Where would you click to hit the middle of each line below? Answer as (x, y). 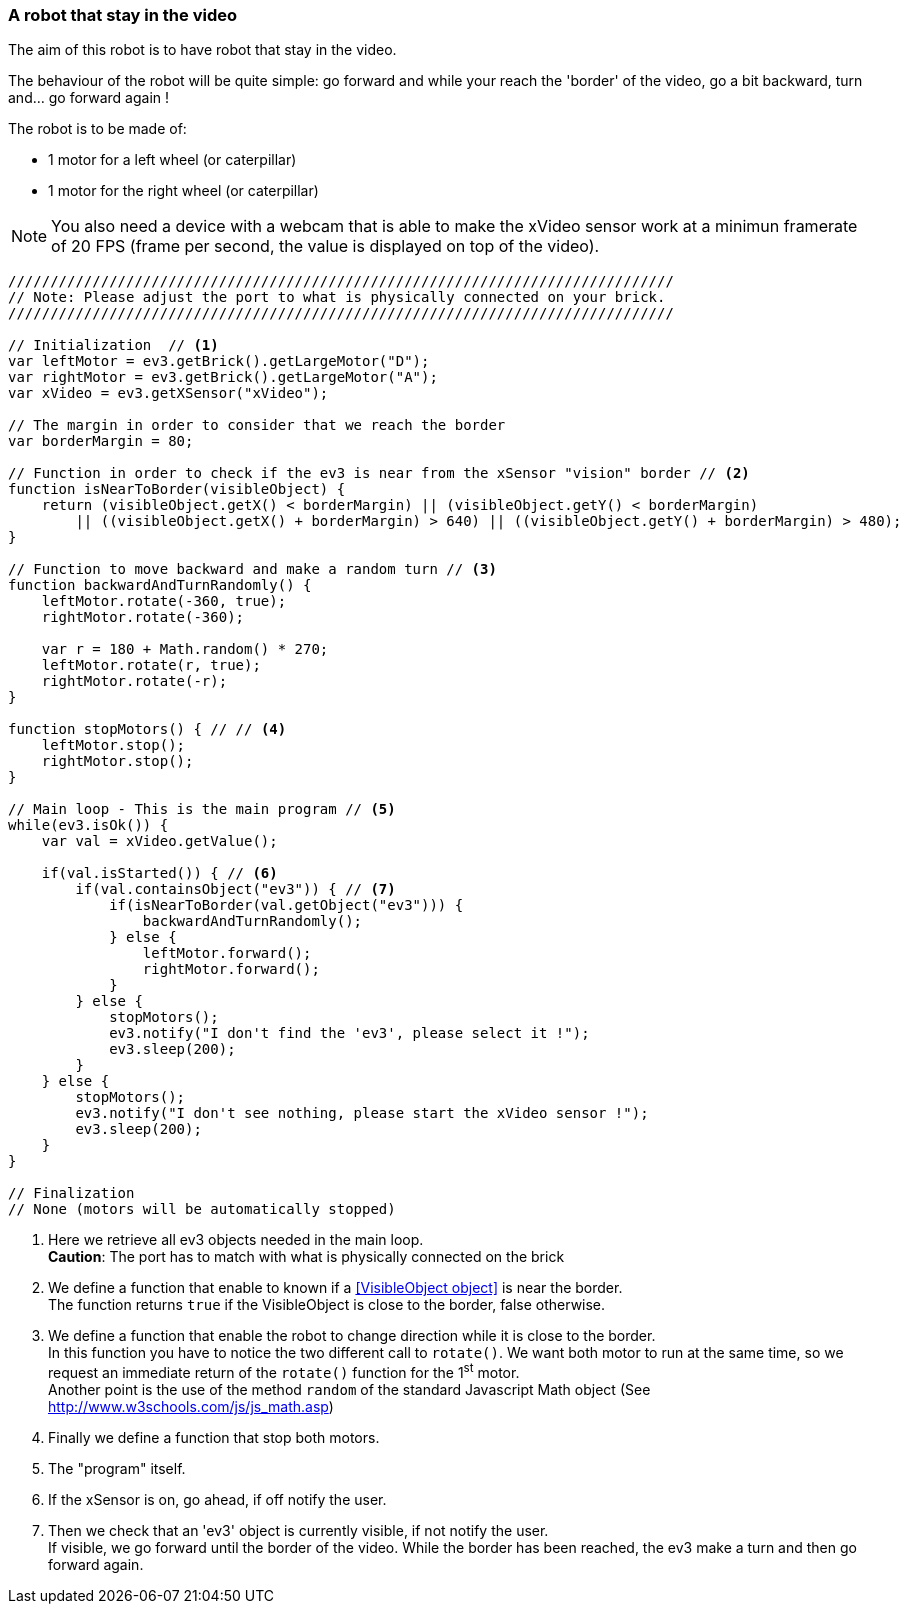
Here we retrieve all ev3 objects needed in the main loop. (236, 1240)
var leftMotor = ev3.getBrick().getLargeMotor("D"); (219, 361)
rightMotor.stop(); (117, 761)
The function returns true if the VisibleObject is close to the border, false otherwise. (327, 1305)
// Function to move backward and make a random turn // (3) (252, 569)
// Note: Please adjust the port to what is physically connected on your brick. (337, 297)
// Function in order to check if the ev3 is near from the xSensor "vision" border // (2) (379, 473)
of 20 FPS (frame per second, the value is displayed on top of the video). (325, 246)
